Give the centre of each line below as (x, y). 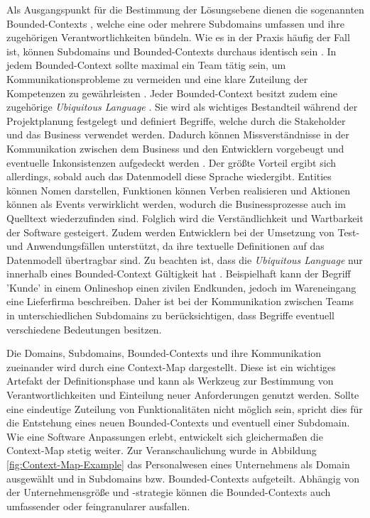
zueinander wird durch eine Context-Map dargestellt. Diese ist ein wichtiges (171, 367)
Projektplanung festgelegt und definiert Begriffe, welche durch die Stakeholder (176, 120)
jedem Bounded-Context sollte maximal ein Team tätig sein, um (146, 65)
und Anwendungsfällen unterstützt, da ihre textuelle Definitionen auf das (165, 246)
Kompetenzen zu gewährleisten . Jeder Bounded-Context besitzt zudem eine (172, 93)
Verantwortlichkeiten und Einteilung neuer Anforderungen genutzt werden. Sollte (183, 395)
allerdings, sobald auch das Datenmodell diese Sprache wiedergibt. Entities (169, 176)
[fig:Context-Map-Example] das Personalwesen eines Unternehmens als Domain (178, 464)
